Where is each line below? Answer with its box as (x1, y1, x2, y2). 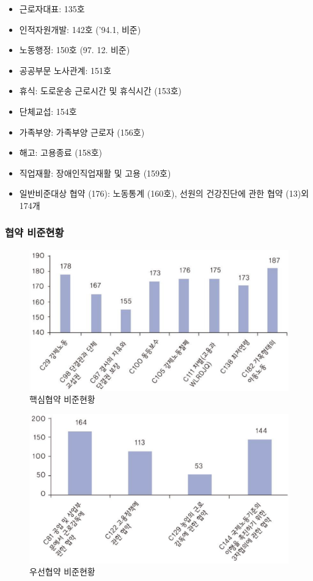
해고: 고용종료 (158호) (19, 146, 103, 159)
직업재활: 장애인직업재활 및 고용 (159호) (19, 166, 171, 179)
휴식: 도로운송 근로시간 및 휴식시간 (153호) (19, 84, 182, 97)
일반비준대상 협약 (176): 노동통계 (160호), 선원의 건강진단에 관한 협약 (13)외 (19, 187, 309, 200)
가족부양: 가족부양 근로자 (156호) (19, 125, 145, 138)
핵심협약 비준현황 (29, 393, 95, 406)
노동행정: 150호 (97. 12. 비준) (19, 43, 130, 56)
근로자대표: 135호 (19, 2, 85, 15)
